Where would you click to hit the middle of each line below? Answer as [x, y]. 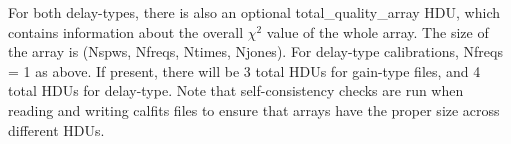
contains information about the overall [126, 31]
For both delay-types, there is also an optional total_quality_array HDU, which [254, 12]
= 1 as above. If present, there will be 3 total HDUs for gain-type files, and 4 [244, 70]
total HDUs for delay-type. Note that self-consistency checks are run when [236, 90]
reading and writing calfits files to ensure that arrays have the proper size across [254, 109]
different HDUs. [56, 129]
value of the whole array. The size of [377, 31]
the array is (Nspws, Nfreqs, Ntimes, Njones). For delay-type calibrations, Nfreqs [255, 51]
